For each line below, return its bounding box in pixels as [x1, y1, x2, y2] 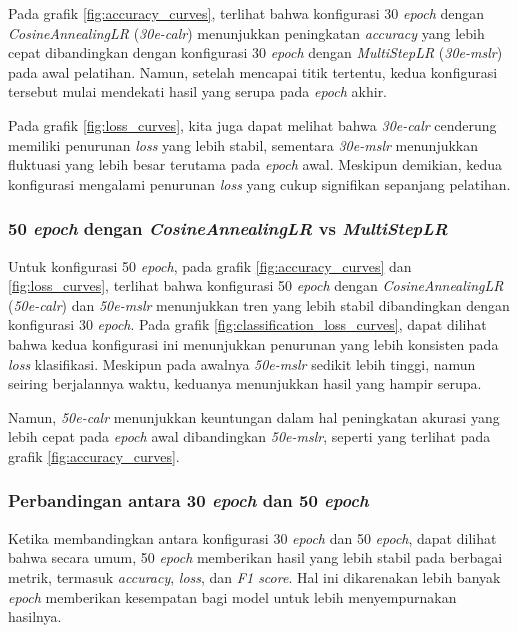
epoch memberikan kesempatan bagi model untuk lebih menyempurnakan [8, 586, 457, 607]
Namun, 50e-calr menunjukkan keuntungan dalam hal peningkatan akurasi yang [8, 406, 500, 427]
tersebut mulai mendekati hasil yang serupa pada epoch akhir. [8, 81, 388, 102]
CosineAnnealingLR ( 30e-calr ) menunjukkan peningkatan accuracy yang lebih [8, 22, 485, 43]
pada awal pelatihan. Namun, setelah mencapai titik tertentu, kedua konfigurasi [8, 61, 498, 82]
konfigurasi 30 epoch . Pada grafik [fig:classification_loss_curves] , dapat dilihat [8, 314, 487, 335]
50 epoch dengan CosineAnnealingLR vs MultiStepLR [8, 216, 448, 241]
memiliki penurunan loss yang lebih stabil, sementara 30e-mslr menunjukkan [8, 134, 479, 155]
